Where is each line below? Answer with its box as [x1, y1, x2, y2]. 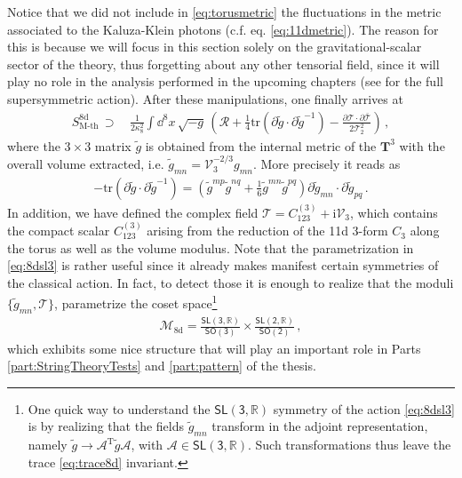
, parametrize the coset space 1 [54, 291, 218, 313]
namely [28, 435, 68, 454]
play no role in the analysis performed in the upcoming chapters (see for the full [7, 72, 443, 91]
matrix [94, 136, 131, 155]
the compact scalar [7, 221, 110, 240]
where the [7, 136, 60, 155]
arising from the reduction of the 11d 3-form [147, 221, 388, 240]
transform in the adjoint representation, [211, 417, 428, 435]
